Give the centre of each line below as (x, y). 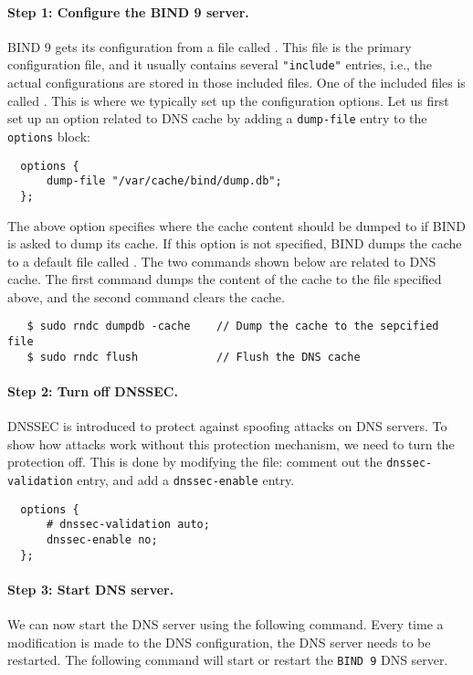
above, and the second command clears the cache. (146, 296)
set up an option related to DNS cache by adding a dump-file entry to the (217, 118)
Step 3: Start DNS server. (91, 589)
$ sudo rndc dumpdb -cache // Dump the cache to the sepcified (233, 327)
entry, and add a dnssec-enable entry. (186, 480)
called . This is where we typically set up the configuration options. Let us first (228, 100)
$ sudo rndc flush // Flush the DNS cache (194, 357)
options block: (49, 136)
